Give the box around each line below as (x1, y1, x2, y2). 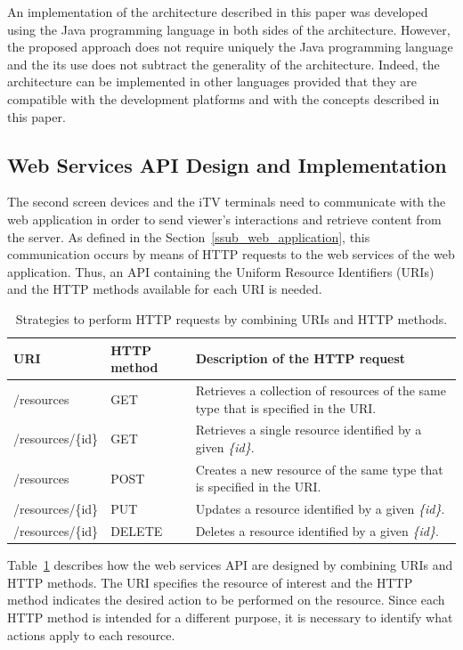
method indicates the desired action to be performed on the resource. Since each (7, 590, 445, 609)
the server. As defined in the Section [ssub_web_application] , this (7, 227, 370, 246)
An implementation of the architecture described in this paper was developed (7, 3, 428, 20)
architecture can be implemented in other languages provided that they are (7, 72, 417, 91)
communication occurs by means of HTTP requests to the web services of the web (7, 245, 455, 264)
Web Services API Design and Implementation (7, 150, 447, 178)
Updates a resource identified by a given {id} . (195, 500, 445, 518)
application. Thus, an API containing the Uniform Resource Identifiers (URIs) (7, 262, 435, 280)
